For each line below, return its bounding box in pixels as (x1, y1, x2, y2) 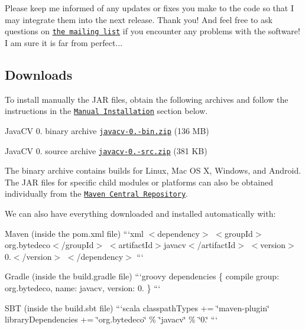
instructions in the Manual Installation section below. (5, 105, 208, 117)
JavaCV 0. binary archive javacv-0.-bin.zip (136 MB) (5, 124, 209, 136)
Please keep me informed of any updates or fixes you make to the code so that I (5, 2, 294, 14)
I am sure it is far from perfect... (5, 36, 123, 48)
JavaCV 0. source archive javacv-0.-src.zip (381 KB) (5, 144, 207, 157)
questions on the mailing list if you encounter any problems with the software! (5, 25, 300, 37)
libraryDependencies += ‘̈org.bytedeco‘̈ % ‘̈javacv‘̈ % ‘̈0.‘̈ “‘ (5, 313, 218, 325)
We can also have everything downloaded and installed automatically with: (5, 207, 276, 220)
